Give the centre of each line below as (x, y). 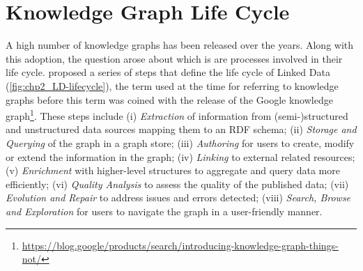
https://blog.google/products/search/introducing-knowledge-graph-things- (180, 245)
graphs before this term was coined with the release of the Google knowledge (169, 99)
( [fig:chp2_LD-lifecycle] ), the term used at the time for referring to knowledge (172, 85)
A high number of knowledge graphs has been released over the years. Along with (180, 45)
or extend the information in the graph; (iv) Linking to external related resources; (180, 156)
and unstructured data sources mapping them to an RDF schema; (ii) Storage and (181, 129)
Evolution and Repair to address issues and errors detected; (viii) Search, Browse (178, 198)
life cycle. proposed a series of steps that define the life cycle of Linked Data (168, 72)
